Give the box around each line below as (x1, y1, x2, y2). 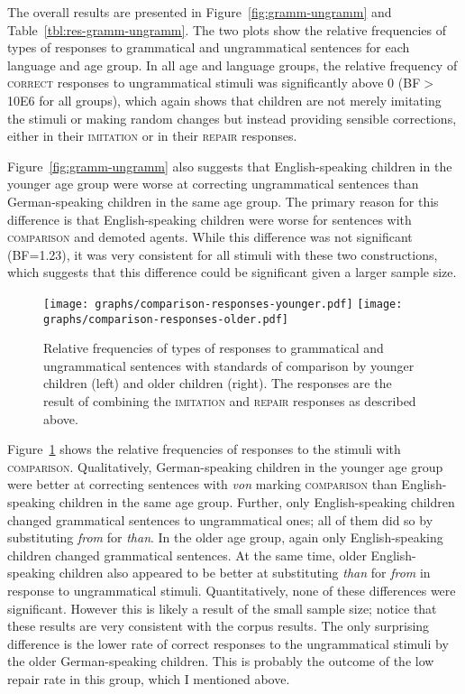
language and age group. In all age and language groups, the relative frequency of (7, 55, 458, 74)
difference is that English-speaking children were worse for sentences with (7, 209, 412, 228)
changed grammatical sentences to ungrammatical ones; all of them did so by (7, 510, 433, 529)
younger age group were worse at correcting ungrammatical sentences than (7, 174, 419, 193)
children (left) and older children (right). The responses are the (43, 374, 392, 393)
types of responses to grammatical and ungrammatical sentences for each (7, 38, 410, 57)
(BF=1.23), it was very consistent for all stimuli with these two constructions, (7, 245, 438, 264)
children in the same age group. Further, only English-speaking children (59, 492, 455, 511)
